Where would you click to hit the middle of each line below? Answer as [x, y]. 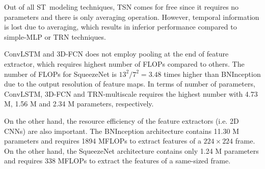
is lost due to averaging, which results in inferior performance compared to [121, 27]
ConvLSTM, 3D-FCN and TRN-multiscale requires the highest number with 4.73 [131, 93]
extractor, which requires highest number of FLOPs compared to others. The [124, 63]
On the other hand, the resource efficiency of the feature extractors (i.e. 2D [122, 120]
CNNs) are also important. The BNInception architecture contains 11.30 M [122, 131]
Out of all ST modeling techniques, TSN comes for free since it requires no [122, 7]
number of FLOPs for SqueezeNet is [60, 74]
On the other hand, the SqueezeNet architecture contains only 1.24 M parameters [131, 150]
